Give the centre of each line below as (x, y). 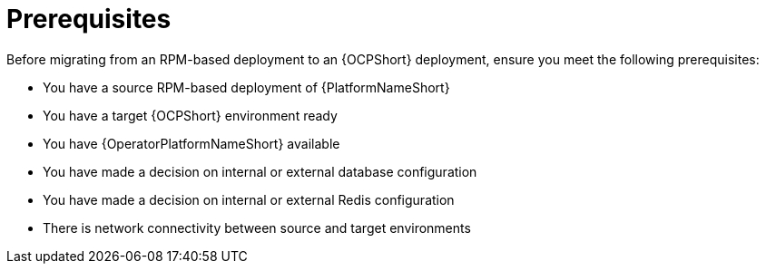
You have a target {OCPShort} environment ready (190, 115)
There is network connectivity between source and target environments (257, 227)
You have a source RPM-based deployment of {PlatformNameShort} (246, 87)
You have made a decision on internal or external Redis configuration (249, 199)
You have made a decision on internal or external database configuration (260, 171)
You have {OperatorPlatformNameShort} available (191, 143)
